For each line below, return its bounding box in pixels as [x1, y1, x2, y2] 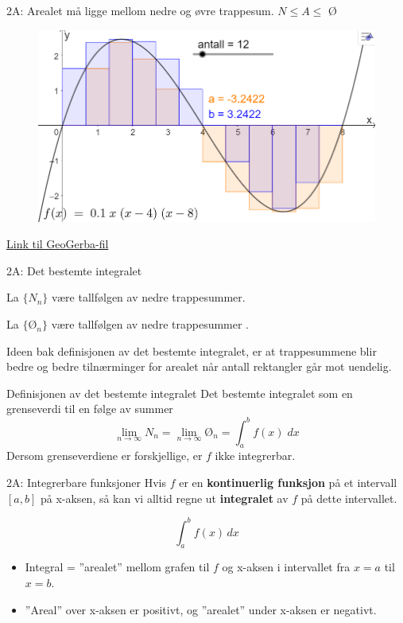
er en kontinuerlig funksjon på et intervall [179, 473, 397, 490]
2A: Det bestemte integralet [6, 262, 142, 278]
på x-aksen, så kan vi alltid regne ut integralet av [40, 489, 289, 506]
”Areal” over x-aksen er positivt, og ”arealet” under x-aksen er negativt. [25, 601, 377, 617]
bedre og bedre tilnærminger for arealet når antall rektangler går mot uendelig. [6, 358, 392, 375]
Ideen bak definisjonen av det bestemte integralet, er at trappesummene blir [6, 342, 377, 359]
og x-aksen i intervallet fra [222, 559, 351, 575]
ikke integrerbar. [215, 447, 296, 464]
